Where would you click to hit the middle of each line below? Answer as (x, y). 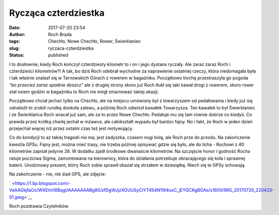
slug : (14, 48)
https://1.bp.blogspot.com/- (43, 183)
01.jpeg (17, 197)
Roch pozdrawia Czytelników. (39, 206)
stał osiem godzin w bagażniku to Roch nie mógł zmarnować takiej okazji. (84, 92)
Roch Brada (60, 34)
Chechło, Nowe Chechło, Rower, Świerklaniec (95, 41)
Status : (17, 55)
